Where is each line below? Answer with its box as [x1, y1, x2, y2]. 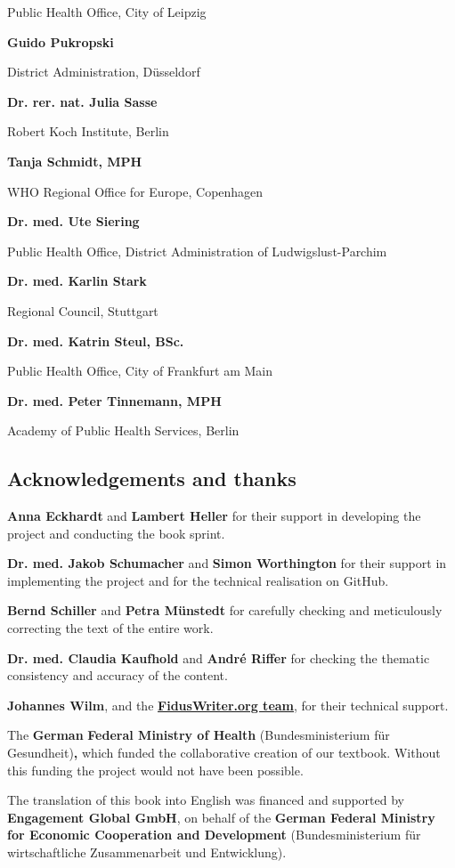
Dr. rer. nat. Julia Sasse [7, 92, 158, 110]
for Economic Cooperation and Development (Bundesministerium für [7, 825, 421, 844]
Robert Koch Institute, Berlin [7, 122, 169, 141]
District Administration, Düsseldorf [7, 62, 200, 81]
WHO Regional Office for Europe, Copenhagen [7, 182, 264, 200]
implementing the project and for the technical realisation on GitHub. [7, 571, 389, 589]
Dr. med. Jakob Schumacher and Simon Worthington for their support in [7, 554, 447, 572]
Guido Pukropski [7, 32, 114, 51]
